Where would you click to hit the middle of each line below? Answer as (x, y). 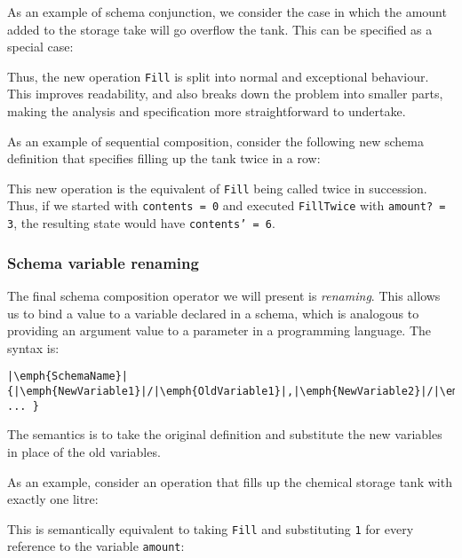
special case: (40, 47)
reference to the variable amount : (96, 546)
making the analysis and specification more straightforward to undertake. (207, 111)
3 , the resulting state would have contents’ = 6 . (141, 223)
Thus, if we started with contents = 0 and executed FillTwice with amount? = (227, 205)
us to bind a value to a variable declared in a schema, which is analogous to (213, 313)
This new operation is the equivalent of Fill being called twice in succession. (217, 188)
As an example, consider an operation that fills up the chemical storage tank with (230, 481)
